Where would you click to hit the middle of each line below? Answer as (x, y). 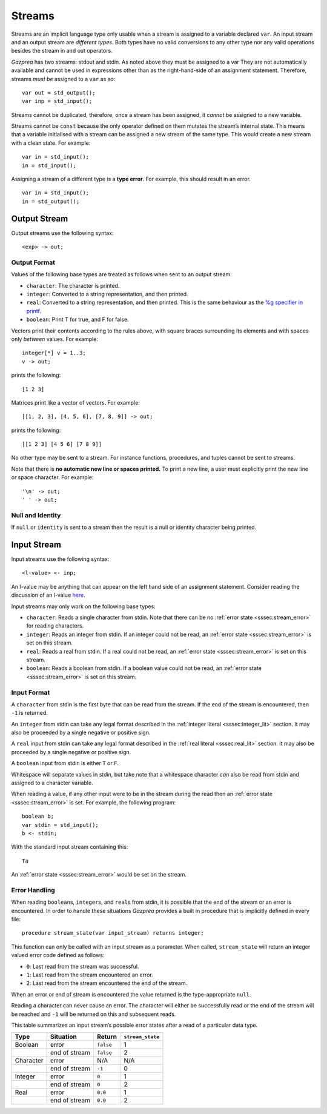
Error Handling (33, 890)
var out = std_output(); (59, 93)
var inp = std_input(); (57, 101)
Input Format (31, 692)
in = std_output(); (51, 201)
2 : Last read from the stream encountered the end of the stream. (107, 983)
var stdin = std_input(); (61, 825)
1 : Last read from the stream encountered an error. (90, 975)
